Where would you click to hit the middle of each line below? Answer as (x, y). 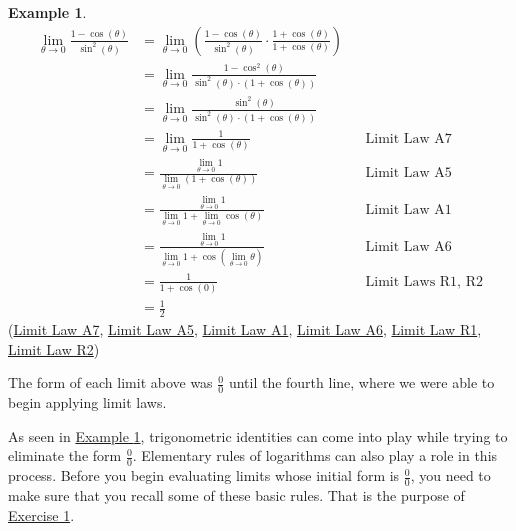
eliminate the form (65, 455)
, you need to (450, 475)
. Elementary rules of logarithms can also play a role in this (315, 455)
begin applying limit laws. (87, 402)
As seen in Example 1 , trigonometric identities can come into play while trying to (258, 435)
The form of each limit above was (110, 382)
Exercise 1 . (41, 514)
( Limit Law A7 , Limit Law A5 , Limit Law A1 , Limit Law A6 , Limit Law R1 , (245, 329)
